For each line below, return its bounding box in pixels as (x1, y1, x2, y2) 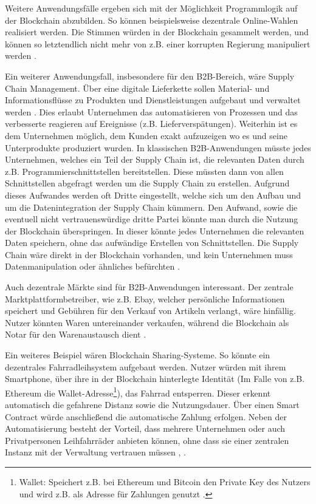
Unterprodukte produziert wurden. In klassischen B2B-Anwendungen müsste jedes (5, 141, 311, 154)
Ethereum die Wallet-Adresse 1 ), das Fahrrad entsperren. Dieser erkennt (5, 384, 271, 399)
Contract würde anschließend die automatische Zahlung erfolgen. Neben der (5, 410, 287, 423)
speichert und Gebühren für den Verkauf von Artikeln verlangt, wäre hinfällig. (5, 304, 296, 317)
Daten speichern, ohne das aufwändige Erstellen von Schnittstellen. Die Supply (5, 236, 299, 249)
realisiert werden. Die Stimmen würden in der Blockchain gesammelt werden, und (5, 26, 309, 38)
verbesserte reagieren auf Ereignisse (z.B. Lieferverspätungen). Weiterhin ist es (5, 117, 298, 130)
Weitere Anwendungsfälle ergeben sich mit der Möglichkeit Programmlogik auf (5, 2, 298, 14)
